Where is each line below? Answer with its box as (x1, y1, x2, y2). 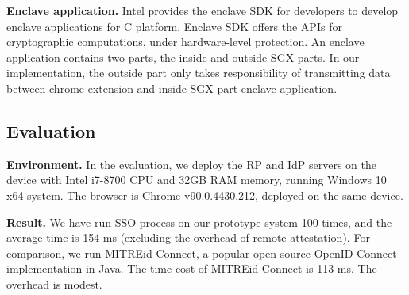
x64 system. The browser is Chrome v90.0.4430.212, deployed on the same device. (6, 186, 403, 203)
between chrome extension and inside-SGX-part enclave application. (6, 79, 338, 96)
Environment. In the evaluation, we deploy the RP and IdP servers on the (6, 155, 376, 172)
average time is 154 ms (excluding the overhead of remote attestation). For (6, 229, 370, 246)
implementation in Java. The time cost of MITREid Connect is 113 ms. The (6, 260, 377, 277)
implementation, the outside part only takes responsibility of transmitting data (6, 64, 391, 81)
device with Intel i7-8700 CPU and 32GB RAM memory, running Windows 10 (6, 171, 387, 188)
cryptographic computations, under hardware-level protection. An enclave (6, 33, 365, 50)
